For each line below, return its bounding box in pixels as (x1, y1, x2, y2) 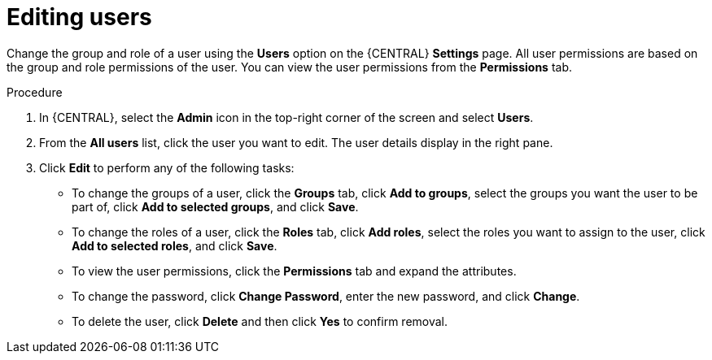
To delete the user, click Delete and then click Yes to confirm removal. (72, 314, 448, 328)
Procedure (7, 85, 63, 99)
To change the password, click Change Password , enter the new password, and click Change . (72, 288, 580, 303)
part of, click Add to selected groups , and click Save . (72, 199, 359, 214)
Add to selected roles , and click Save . (72, 238, 277, 253)
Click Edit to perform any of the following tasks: (39, 160, 295, 175)
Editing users (7, 3, 152, 31)
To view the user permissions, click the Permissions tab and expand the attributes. (72, 263, 517, 278)
